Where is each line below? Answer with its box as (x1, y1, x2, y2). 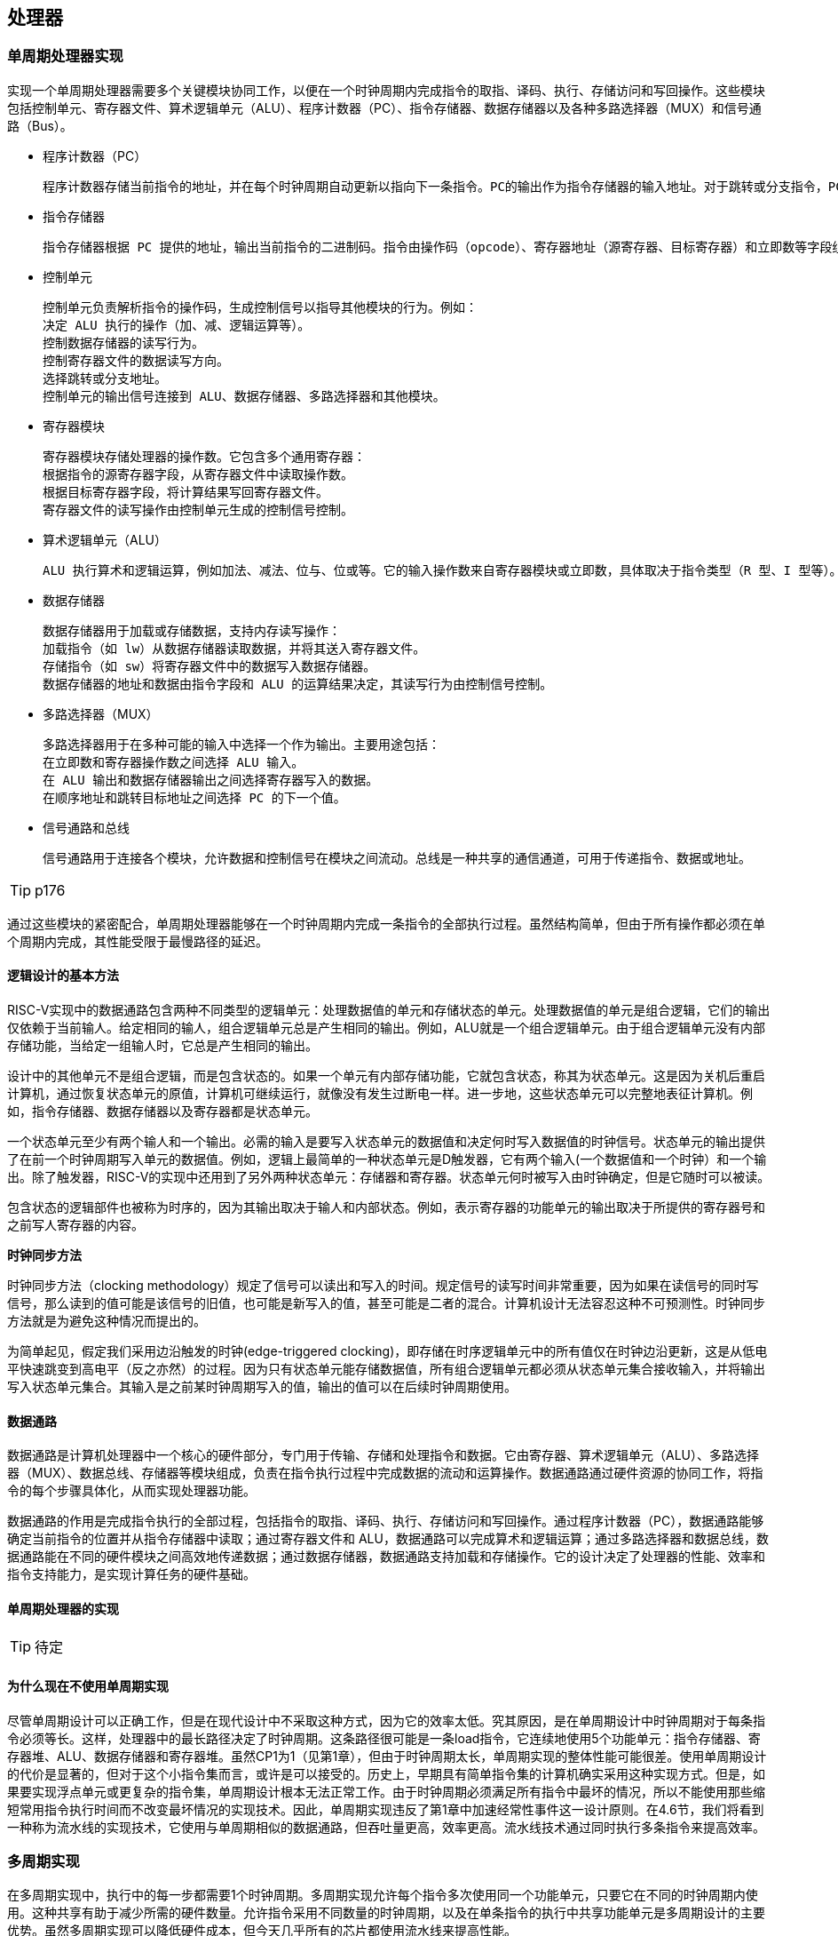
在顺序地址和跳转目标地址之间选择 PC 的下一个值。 (43, 790, 346, 805)
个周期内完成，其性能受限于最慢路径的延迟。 (7, 933, 268, 949)
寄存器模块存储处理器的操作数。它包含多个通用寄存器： (43, 449, 366, 464)
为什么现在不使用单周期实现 (7, 1678, 169, 1694)
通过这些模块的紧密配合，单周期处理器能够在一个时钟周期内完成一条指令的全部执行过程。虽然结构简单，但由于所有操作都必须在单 (7, 915, 765, 931)
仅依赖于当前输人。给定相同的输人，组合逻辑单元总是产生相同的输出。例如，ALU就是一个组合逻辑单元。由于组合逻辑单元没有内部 (7, 1020, 765, 1036)
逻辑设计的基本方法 (7, 968, 119, 984)
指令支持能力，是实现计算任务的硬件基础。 (7, 1566, 256, 1582)
